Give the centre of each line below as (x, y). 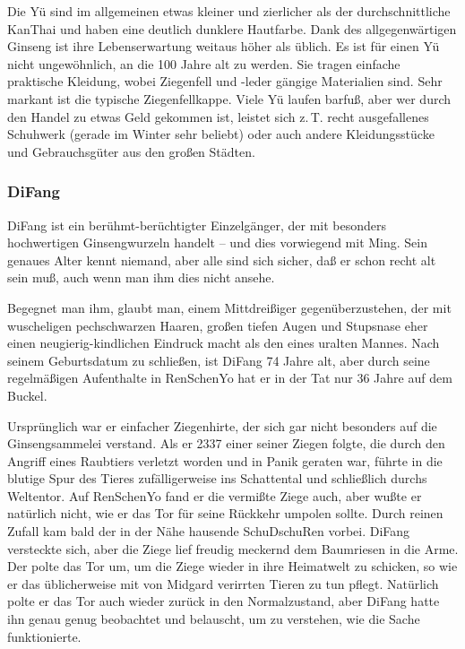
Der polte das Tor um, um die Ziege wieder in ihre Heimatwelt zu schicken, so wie (232, 566)
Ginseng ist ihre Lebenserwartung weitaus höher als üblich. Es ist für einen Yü (224, 46)
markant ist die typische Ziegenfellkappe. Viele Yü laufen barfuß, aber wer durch (229, 98)
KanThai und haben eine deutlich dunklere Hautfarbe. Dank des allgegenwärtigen (232, 28)
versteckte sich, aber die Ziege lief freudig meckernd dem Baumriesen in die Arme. (233, 548)
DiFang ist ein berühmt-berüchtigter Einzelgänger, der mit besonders (197, 225)
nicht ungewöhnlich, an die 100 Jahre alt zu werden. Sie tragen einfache (204, 63)
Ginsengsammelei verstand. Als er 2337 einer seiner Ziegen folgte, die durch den (226, 443)
